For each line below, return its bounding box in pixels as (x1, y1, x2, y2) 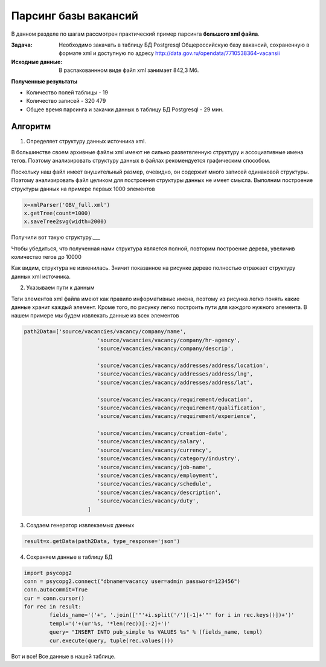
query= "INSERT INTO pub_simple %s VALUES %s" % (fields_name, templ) (49, 629, 263, 636)
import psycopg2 (24, 569, 72, 576)
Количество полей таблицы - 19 (26, 88, 109, 96)
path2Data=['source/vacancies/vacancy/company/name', (24, 328, 187, 335)
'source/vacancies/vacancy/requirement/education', (97, 396, 254, 403)
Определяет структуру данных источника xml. (26, 137, 146, 145)
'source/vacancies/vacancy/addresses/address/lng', (97, 371, 254, 377)
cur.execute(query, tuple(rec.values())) (49, 637, 174, 644)
